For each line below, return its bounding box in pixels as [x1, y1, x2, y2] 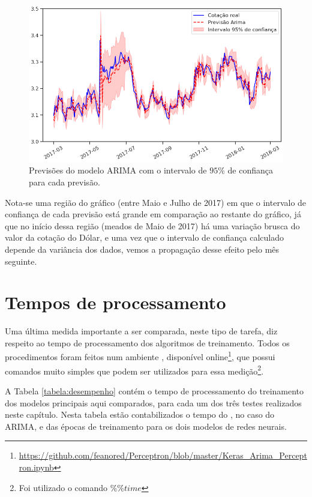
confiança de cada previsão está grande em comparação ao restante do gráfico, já [5, 208, 301, 220]
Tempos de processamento [5, 290, 226, 315]
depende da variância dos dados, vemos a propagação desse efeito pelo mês [5, 242, 280, 255]
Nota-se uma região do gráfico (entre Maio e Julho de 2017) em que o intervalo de [5, 196, 307, 208]
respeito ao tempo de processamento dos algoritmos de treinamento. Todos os [5, 336, 290, 349]
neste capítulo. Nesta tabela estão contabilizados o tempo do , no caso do [5, 408, 275, 421]
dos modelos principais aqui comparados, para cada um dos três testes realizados [5, 396, 302, 409]
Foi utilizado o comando [19, 481, 108, 493]
